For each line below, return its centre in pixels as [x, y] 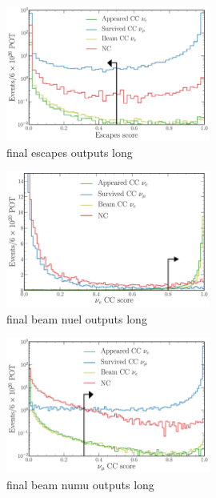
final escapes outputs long [70, 152]
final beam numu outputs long [80, 484]
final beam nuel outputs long [77, 318]
